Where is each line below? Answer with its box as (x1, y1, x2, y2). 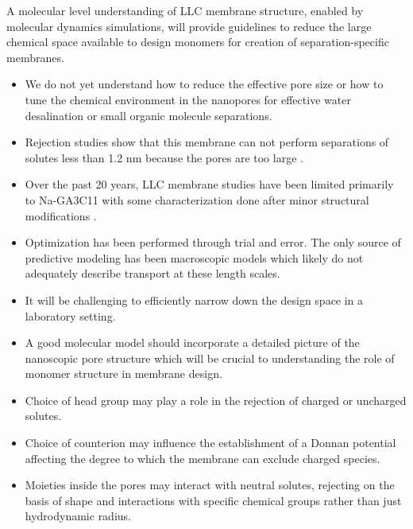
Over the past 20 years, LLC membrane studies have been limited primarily (25, 176, 394, 193)
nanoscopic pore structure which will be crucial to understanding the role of (25, 349, 395, 366)
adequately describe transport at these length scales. (25, 265, 280, 282)
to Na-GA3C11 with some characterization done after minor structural (25, 191, 369, 208)
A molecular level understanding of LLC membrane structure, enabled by (6, 2, 364, 18)
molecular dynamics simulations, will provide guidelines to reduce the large (6, 18, 372, 34)
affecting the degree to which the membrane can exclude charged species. (25, 449, 380, 466)
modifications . (25, 207, 97, 224)
